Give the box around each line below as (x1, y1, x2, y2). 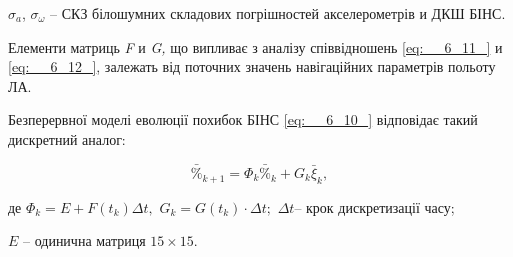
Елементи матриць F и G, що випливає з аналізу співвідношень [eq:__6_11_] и (8, 36, 503, 57)
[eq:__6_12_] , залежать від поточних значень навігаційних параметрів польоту (8, 56, 496, 77)
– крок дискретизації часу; (294, 196, 455, 217)
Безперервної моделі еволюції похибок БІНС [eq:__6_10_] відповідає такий (8, 109, 478, 130)
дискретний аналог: (8, 128, 126, 149)
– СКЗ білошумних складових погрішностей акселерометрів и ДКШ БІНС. (50, 3, 506, 23)
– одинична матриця (23, 230, 146, 251)
